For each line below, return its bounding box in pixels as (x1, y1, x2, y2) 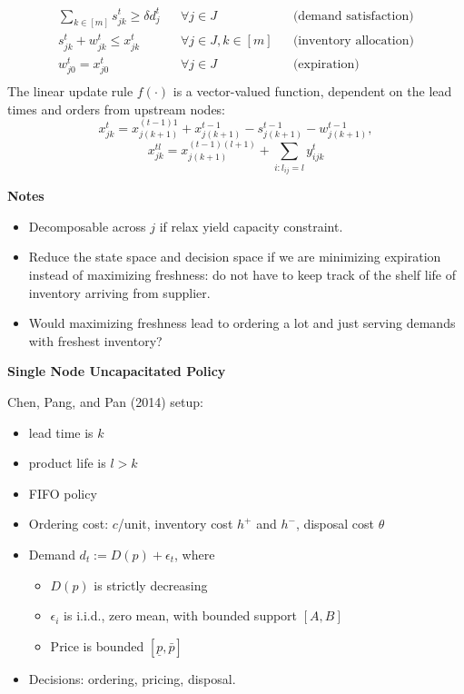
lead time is (28, 422, 94, 441)
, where (174, 544, 215, 563)
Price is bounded (50, 636, 144, 655)
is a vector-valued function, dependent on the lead (173, 81, 452, 100)
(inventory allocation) (292, 35, 414, 48)
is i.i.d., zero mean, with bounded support (64, 606, 298, 625)
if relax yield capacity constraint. (159, 216, 343, 235)
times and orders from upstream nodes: (7, 99, 226, 118)
